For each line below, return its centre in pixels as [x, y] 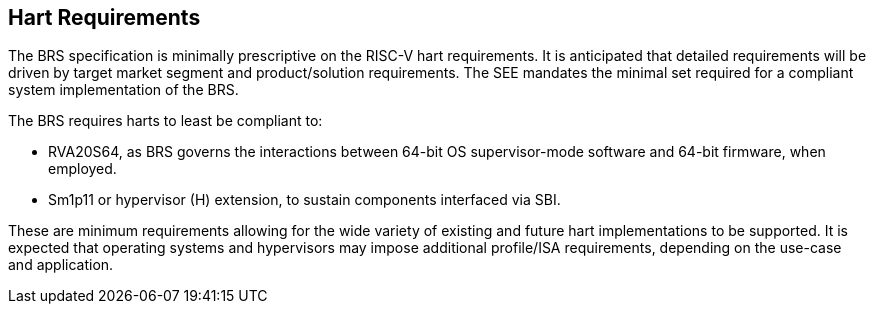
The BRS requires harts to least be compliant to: [165, 121]
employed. [82, 169]
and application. [61, 265]
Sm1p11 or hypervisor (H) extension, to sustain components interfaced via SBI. [304, 200]
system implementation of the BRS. [123, 90]
